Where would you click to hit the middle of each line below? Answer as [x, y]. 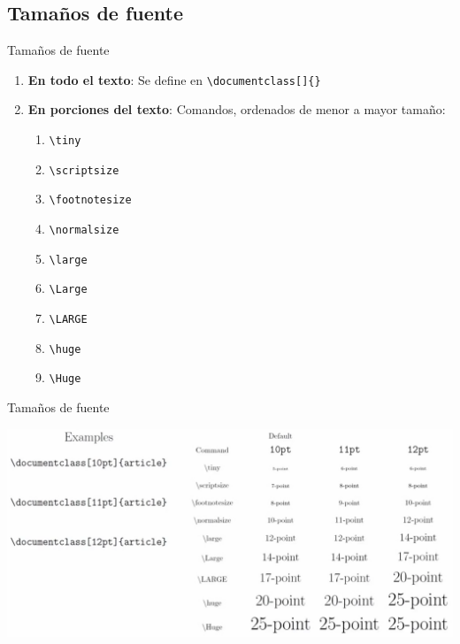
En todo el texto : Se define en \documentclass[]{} [174, 79]
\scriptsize [84, 170]
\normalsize [84, 230]
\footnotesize [90, 200]
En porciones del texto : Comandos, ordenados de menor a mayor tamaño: [237, 109]
